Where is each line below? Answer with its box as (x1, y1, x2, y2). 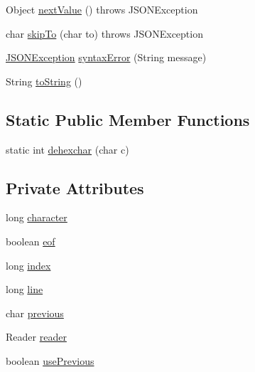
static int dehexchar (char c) (6, 142, 129, 156)
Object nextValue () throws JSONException (6, 2, 198, 16)
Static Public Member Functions (6, 108, 250, 130)
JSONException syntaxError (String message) (6, 50, 207, 65)
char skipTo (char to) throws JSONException (6, 26, 203, 41)
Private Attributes (6, 176, 144, 198)
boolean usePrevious (6, 353, 94, 368)
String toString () (6, 73, 82, 88)
